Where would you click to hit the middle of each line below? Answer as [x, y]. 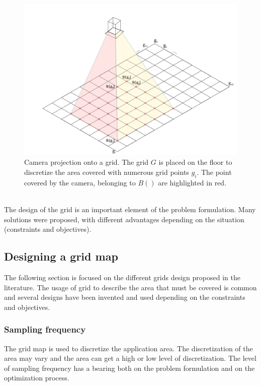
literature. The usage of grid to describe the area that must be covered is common [130, 287]
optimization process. [37, 378]
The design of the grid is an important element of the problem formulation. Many [130, 209]
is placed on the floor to [195, 162]
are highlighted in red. [192, 182]
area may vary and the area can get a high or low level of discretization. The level [130, 358]
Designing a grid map [61, 256]
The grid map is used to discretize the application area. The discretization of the [128, 348]
